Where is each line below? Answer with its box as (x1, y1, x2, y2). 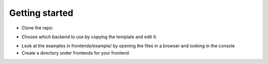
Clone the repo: (21, 25, 54, 31)
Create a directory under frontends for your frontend (21, 50, 129, 56)
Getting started (9, 7, 73, 18)
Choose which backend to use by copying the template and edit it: (21, 34, 157, 40)
